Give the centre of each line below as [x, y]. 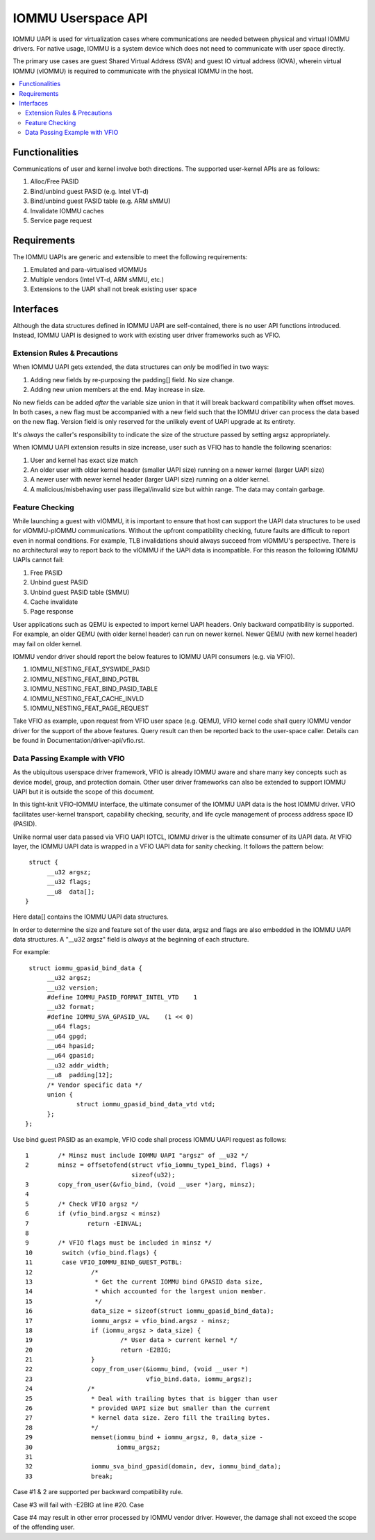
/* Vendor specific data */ [94, 1085]
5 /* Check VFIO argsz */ [82, 1204]
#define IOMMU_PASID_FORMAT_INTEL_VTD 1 [122, 998]
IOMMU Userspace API [80, 18]
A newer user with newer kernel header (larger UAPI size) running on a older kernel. [150, 480]
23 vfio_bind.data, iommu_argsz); [139, 1379]
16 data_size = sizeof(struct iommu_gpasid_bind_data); [150, 1311]
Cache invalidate [54, 602]
